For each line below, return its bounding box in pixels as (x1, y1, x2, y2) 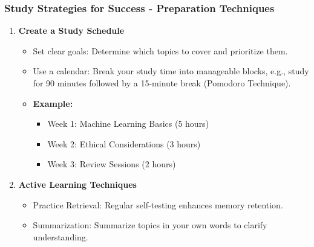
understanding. (33, 230, 88, 243)
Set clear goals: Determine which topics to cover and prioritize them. (33, 44, 288, 57)
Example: (33, 97, 73, 109)
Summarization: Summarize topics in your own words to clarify (33, 219, 267, 231)
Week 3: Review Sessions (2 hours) (47, 158, 176, 170)
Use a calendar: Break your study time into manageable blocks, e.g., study (33, 65, 309, 77)
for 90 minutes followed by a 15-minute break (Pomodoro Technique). (33, 77, 291, 89)
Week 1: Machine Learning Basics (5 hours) (47, 117, 209, 130)
